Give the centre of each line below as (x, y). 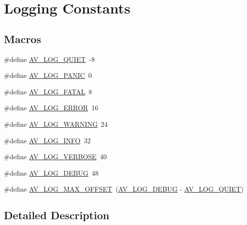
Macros (22, 38)
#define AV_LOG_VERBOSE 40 (55, 157)
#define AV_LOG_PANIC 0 (48, 75)
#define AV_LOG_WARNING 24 (56, 124)
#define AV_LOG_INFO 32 (47, 140)
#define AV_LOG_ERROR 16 (51, 108)
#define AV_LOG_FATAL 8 (48, 91)
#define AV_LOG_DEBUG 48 (51, 172)
